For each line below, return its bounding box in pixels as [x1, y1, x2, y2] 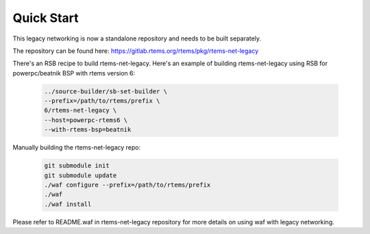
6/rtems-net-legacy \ [44, 106, 117, 115]
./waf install [44, 200, 92, 208]
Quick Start [12, 10, 79, 25]
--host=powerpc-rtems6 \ [44, 116, 128, 124]
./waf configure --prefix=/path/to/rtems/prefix [44, 181, 211, 189]
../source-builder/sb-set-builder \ [44, 87, 168, 95]
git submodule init [44, 162, 110, 169]
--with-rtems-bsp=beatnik [44, 126, 132, 134]
